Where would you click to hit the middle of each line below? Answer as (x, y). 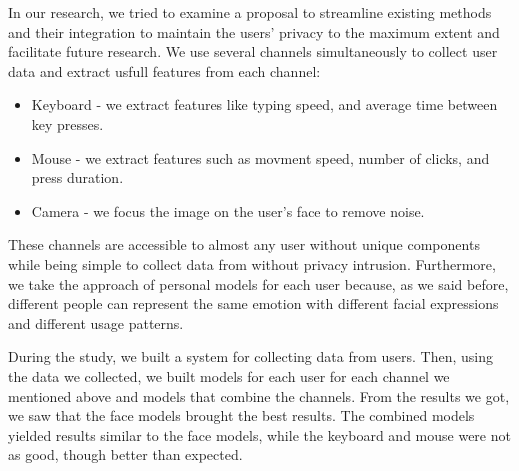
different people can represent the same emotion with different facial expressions (253, 303)
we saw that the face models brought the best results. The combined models (241, 415)
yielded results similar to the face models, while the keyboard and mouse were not (259, 434)
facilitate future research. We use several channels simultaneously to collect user (253, 51)
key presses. (67, 123)
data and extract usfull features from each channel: (164, 70)
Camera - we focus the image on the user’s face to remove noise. (228, 210)
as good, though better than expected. (125, 454)
